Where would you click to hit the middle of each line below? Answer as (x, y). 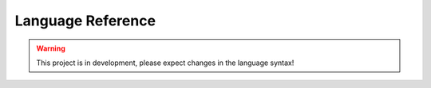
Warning (51, 48)
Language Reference (85, 21)
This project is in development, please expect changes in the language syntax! (165, 63)
